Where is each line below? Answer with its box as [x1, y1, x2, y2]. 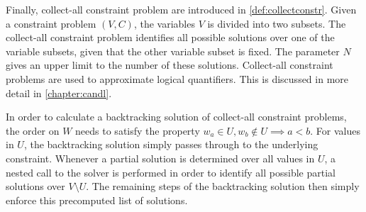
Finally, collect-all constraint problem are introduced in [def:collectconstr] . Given [6, 2, 357, 16]
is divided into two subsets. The [207, 16, 346, 30]
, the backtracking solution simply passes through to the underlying [23, 137, 318, 152]
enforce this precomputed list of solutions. [6, 192, 188, 207]
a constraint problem [6, 16, 96, 30]
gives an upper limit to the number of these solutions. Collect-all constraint [6, 57, 333, 72]
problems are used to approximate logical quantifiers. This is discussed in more [6, 71, 349, 86]
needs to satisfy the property [75, 123, 200, 138]
